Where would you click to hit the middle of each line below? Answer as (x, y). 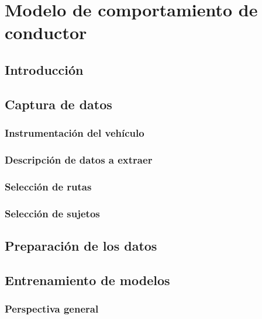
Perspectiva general (52, 308)
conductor (46, 32)
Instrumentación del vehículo (75, 133)
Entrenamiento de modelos (87, 280)
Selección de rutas (48, 186)
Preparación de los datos (81, 245)
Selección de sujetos (52, 213)
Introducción (44, 69)
